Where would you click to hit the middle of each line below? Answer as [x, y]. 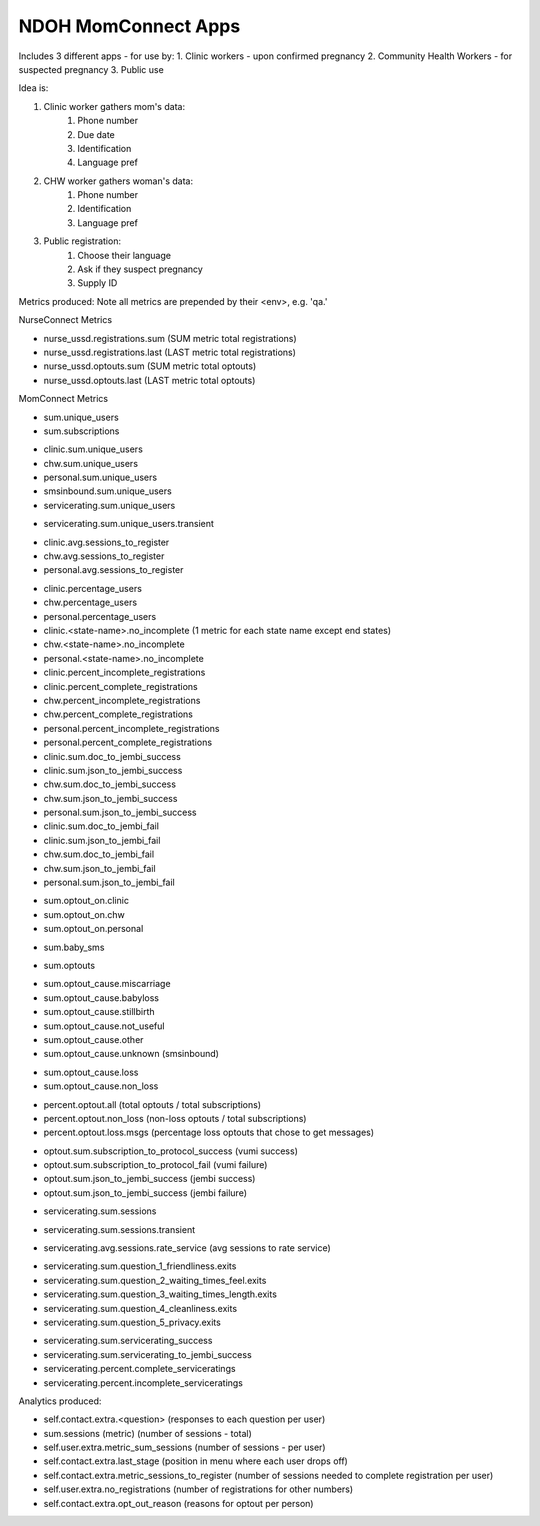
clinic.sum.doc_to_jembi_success [112, 756]
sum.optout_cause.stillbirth [99, 1012]
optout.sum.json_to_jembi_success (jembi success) [149, 1179]
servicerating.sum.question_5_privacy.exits [132, 1322]
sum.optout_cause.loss [91, 1072]
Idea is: [33, 88]
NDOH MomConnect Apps [129, 26]
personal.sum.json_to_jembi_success [120, 812]
